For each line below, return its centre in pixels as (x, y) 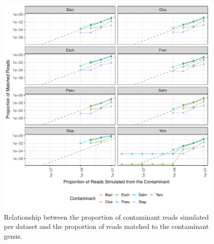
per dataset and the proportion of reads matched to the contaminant (107, 226)
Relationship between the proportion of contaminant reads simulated (107, 217)
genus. (13, 235)
